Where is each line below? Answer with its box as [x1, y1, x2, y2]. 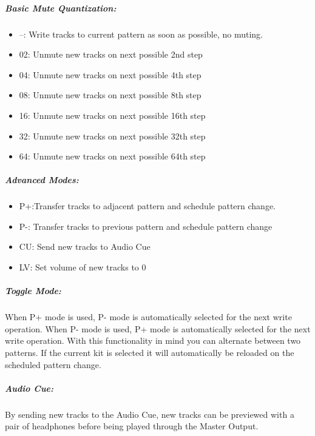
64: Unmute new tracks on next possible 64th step [19, 150, 206, 163]
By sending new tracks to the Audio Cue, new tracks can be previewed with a [5, 407, 294, 420]
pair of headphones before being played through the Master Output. [5, 420, 259, 432]
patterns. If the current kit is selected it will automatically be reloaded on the [5, 346, 294, 358]
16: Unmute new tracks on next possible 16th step [19, 109, 206, 121]
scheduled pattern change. [5, 358, 101, 371]
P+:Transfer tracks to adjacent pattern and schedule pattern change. [19, 200, 276, 212]
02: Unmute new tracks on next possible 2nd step [19, 48, 203, 61]
